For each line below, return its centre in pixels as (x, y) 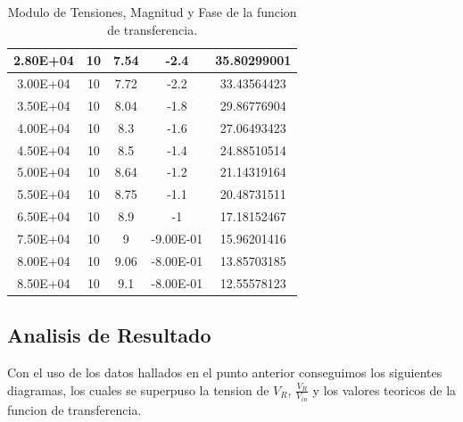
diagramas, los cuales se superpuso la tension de (138, 389)
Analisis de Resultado (109, 335)
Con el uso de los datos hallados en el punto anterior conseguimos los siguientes (225, 372)
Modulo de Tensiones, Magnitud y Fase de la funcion (152, 12)
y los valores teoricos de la (384, 389)
